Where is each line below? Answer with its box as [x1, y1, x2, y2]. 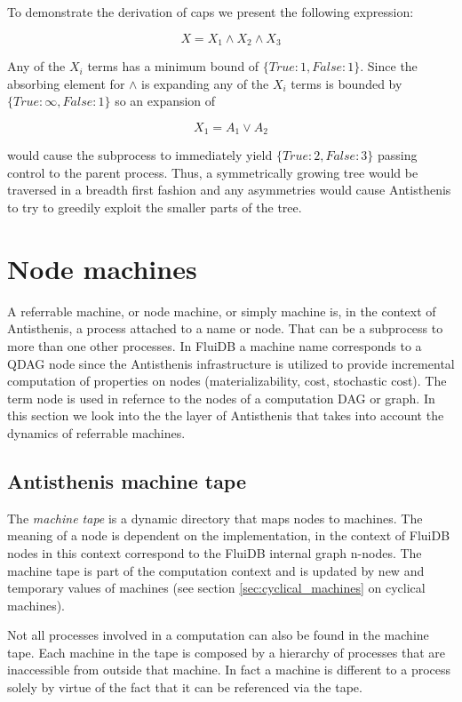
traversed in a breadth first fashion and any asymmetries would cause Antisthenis [7, 180, 451, 199]
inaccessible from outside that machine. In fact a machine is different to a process [7, 660, 451, 679]
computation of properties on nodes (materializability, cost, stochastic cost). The [7, 371, 447, 390]
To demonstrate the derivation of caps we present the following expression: [7, 3, 414, 20]
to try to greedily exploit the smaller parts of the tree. [7, 198, 302, 217]
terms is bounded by [291, 74, 402, 92]
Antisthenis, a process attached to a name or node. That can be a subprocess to [7, 319, 443, 338]
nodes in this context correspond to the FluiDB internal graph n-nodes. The [7, 543, 422, 562]
